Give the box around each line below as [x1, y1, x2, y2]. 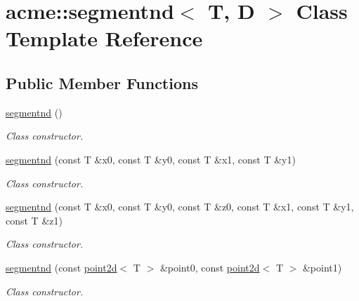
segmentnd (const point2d [6, 260, 117, 274]
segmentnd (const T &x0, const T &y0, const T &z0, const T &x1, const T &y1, [6, 199, 354, 214]
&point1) [302, 260, 342, 274]
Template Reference [6, 24, 203, 53]
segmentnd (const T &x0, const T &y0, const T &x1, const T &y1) [6, 152, 296, 166]
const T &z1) [6, 213, 63, 227]
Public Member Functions [6, 72, 198, 93]
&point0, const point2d [159, 260, 260, 274]
